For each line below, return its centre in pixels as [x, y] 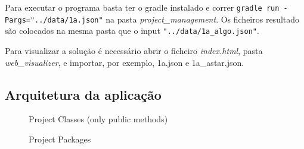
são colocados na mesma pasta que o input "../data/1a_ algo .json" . [132, 31]
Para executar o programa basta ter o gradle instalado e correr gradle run [142, 7]
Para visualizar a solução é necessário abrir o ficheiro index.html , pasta [134, 50]
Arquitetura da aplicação [83, 94]
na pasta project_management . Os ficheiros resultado [203, 19]
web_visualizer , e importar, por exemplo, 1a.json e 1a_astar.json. [125, 62]
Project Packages [60, 139]
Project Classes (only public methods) [98, 119]
